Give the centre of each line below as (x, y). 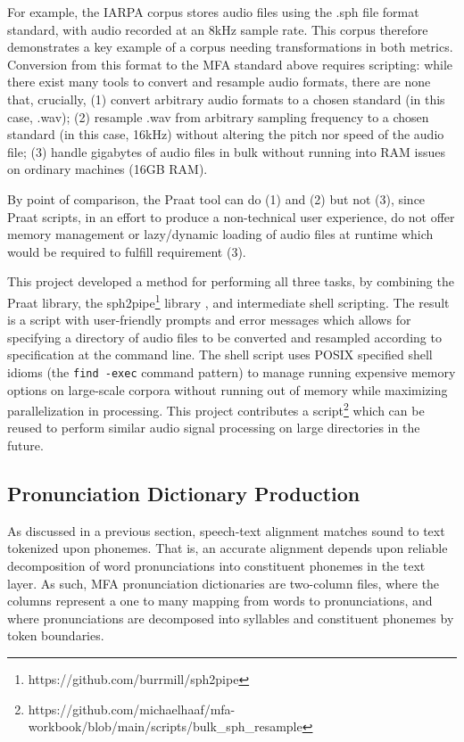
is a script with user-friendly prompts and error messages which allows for (209, 320)
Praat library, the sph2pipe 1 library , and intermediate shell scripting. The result (228, 301)
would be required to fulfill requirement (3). (127, 251)
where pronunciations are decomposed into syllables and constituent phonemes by (231, 618)
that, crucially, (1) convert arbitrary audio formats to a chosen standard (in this (226, 99)
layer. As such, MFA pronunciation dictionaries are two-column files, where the (224, 583)
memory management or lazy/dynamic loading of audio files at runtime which (220, 234)
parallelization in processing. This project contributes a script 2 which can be (216, 409)
